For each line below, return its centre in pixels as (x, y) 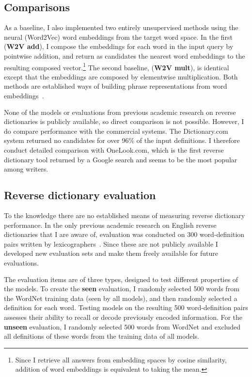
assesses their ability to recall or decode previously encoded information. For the (123, 317)
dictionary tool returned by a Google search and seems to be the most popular (121, 159)
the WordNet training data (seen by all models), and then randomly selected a (121, 298)
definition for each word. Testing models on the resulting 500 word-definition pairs (126, 307)
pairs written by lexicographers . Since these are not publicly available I (111, 243)
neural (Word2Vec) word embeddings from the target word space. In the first (118, 37)
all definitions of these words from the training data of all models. (102, 336)
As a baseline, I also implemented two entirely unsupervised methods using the (121, 27)
